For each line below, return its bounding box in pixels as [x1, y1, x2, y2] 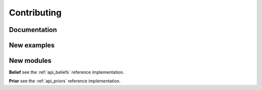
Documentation [9, 26, 57, 34]
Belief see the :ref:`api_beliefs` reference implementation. [9, 69, 125, 75]
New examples [9, 41, 55, 49]
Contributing [9, 7, 62, 18]
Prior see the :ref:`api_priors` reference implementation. [9, 78, 121, 84]
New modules [9, 57, 52, 65]
